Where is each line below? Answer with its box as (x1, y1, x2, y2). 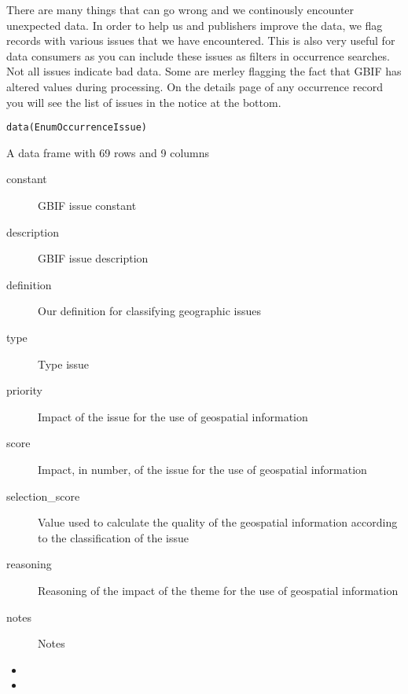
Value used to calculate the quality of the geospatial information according (38, 514, 398, 531)
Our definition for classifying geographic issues (38, 303, 262, 319)
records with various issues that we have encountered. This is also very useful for (6, 32, 395, 49)
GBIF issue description (38, 250, 149, 266)
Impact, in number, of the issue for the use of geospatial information (38, 461, 367, 477)
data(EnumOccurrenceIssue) (6, 122, 147, 134)
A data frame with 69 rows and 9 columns (6, 144, 210, 160)
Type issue (38, 355, 90, 372)
